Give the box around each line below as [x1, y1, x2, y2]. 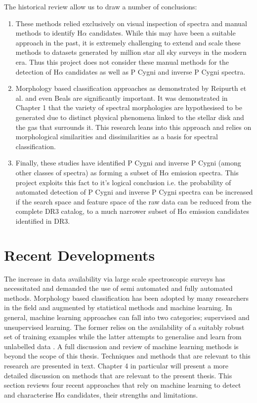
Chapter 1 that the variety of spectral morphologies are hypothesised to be [15, 102, 243, 113]
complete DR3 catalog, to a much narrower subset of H [15, 206, 183, 216]
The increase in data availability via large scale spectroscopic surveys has [4, 273, 225, 283]
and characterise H [4, 389, 61, 400]
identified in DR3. [15, 215, 70, 226]
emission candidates [189, 206, 249, 216]
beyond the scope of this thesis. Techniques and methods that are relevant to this [4, 351, 251, 361]
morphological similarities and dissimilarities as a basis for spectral [15, 131, 218, 142]
